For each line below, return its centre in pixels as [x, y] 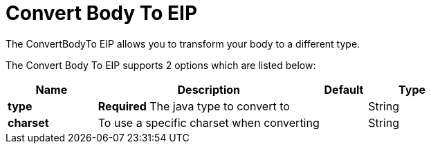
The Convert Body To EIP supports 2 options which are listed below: [161, 65]
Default [344, 89]
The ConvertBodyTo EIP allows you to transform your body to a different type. [183, 43]
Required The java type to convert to [194, 106]
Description [209, 89]
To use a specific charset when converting [209, 122]
